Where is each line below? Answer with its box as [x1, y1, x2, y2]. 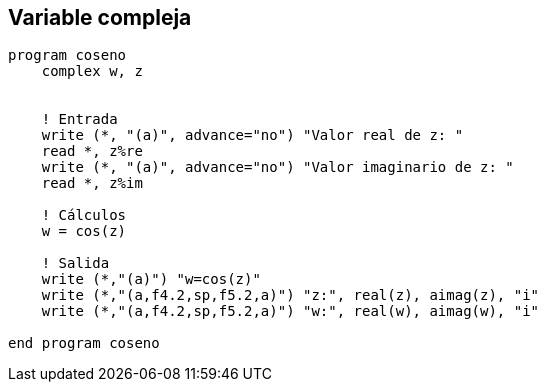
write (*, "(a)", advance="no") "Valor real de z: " [41, 127, 464, 144]
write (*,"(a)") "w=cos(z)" [41, 271, 261, 288]
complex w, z [41, 63, 143, 80]
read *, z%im [41, 175, 143, 192]
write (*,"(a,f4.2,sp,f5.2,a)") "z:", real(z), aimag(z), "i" [41, 287, 540, 304]
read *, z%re [41, 143, 143, 160]
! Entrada [41, 111, 118, 128]
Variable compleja [8, 5, 192, 30]
